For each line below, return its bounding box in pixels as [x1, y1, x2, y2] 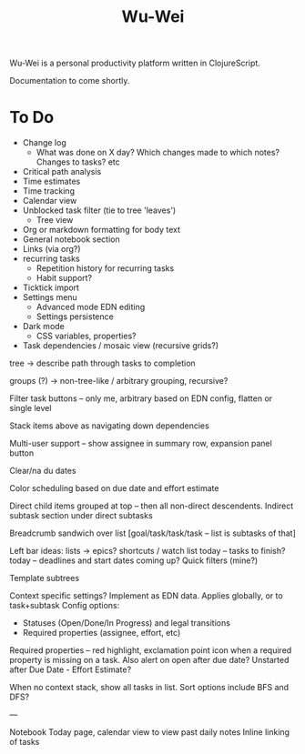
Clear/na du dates [9, 466, 76, 477]
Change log [22, 137, 66, 148]
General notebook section [22, 234, 120, 245]
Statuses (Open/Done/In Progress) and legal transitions [22, 618, 230, 628]
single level [9, 403, 52, 414]
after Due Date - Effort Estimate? [9, 664, 132, 675]
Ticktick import [22, 282, 80, 293]
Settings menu [22, 292, 77, 303]
